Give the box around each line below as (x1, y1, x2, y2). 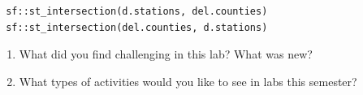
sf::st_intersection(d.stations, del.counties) (6, 6, 268, 17)
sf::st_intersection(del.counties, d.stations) (6, 21, 268, 33)
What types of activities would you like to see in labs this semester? (19, 72, 357, 89)
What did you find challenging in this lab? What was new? (19, 45, 313, 63)
